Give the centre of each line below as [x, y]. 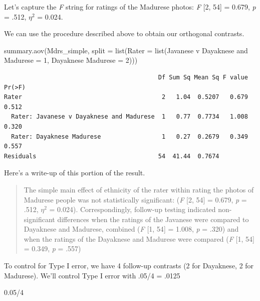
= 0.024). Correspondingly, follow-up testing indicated [133, 209]
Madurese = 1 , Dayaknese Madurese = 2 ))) [71, 60]
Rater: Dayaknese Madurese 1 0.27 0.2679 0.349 [129, 136]
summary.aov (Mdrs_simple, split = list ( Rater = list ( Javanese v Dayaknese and [126, 50]
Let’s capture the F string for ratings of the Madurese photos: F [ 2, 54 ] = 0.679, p [130, 7]
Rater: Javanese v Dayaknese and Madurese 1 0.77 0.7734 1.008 [129, 117]
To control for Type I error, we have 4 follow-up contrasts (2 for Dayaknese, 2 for [129, 266]
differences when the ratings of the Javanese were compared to [153, 219]
